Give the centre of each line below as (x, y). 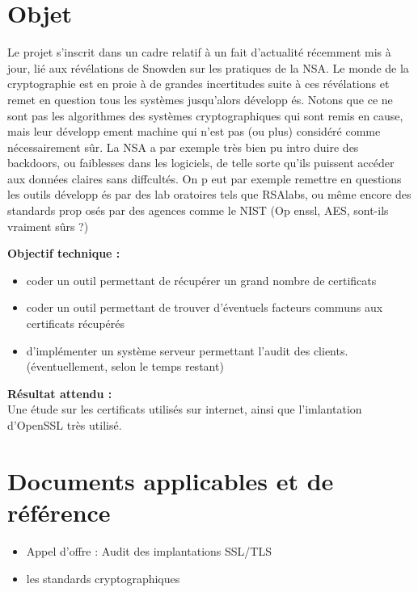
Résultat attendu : (60, 393)
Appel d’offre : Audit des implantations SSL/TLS (149, 550)
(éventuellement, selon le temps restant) (125, 366)
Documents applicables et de (171, 480)
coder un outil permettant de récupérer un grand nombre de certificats (201, 280)
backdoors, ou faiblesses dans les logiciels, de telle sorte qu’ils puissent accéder (201, 163)
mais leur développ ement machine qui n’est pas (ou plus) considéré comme (194, 131)
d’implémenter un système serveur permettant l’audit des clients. (187, 350)
